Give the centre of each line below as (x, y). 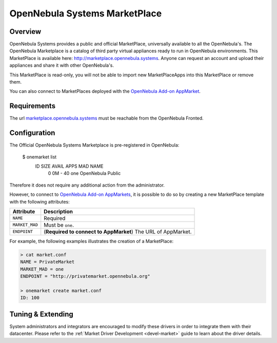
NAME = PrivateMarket (47, 262)
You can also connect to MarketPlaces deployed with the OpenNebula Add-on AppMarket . (105, 91)
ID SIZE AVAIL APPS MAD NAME (69, 166)
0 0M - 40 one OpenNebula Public (84, 173)
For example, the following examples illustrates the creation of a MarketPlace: (92, 241)
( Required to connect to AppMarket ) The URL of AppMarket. (118, 232)
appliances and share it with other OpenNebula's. (62, 65)
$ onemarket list (39, 157)
